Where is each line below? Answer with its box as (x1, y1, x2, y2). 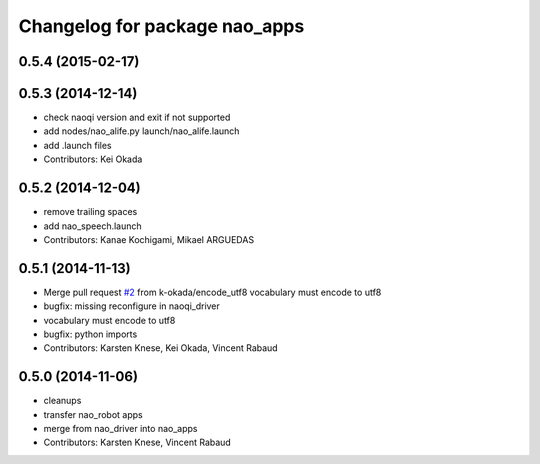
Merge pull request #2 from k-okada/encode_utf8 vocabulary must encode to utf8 (43, 286, 382, 298)
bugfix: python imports (43, 328, 138, 340)
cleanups (43, 395, 82, 407)
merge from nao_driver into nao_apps (43, 423, 198, 435)
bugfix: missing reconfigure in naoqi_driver (43, 300, 220, 312)
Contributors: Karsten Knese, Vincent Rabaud (43, 436, 232, 449)
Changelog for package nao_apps (18, 15, 305, 37)
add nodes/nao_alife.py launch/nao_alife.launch (43, 125, 240, 137)
